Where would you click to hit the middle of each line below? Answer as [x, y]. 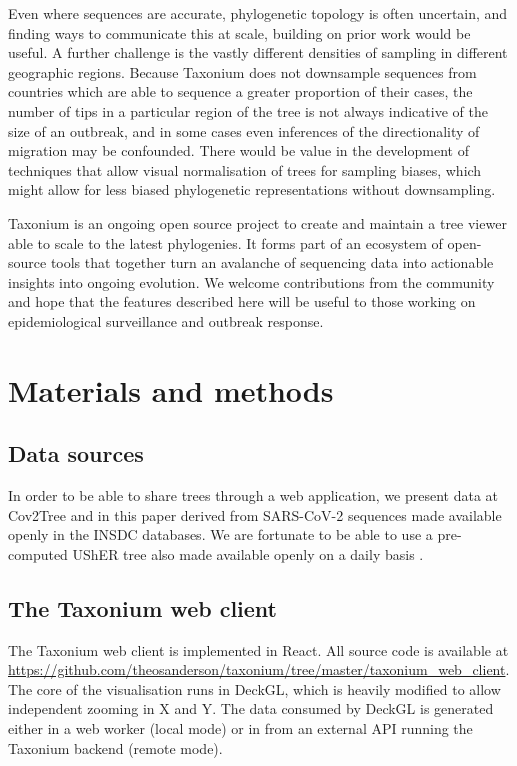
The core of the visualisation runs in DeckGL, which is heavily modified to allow [254, 688]
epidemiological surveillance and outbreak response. [166, 320]
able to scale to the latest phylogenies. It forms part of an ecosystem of [225, 242]
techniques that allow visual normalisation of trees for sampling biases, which [245, 169]
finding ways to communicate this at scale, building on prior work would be [239, 32]
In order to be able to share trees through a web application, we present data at [253, 495]
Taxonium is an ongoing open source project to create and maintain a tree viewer [257, 222]
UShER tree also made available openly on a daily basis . [248, 553]
